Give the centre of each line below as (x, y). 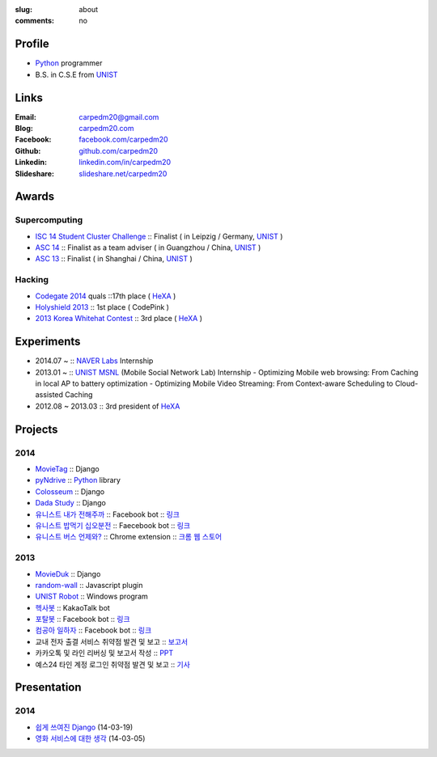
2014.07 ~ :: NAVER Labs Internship (94, 361)
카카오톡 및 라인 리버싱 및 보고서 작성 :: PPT (104, 653)
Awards (35, 197)
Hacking (32, 280)
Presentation (48, 687)
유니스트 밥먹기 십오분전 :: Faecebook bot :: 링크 (112, 525)
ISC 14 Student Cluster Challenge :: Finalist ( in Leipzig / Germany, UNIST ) (159, 236)
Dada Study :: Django (71, 503)
